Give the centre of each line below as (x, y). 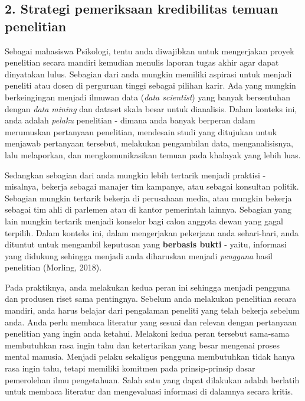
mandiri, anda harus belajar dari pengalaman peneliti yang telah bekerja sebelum (152, 310)
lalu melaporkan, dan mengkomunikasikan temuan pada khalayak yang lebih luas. (153, 154)
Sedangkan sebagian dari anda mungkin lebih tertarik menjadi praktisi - (135, 175)
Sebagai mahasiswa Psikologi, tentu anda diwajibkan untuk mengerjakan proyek (150, 50)
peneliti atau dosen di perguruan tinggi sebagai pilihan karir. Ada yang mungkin (150, 85)
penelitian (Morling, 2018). (53, 267)
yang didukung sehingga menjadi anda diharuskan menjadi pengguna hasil (139, 255)
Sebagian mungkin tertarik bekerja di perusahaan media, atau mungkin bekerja (148, 198)
